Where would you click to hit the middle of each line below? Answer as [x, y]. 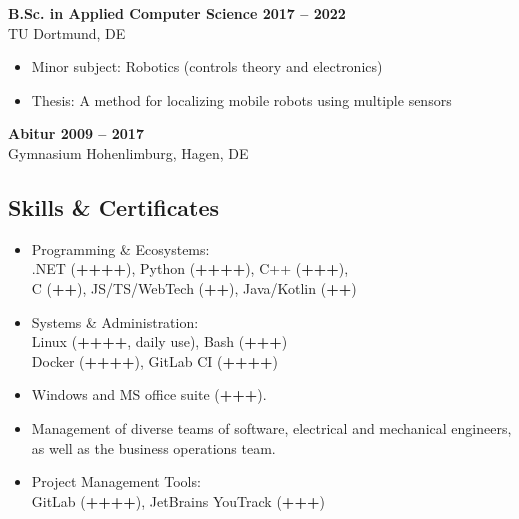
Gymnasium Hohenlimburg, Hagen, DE [128, 152]
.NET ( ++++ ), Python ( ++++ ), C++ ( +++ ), [190, 268]
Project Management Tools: [116, 481]
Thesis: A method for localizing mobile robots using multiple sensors [241, 99]
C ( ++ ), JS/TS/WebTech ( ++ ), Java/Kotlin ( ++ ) [194, 287]
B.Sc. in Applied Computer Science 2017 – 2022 [177, 13]
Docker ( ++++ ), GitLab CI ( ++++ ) [154, 360]
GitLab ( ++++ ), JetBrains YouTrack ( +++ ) [178, 500]
